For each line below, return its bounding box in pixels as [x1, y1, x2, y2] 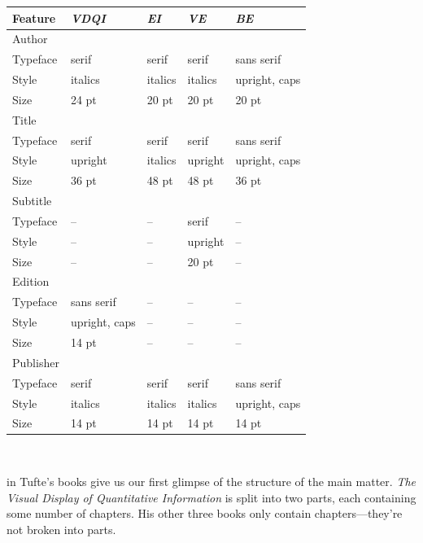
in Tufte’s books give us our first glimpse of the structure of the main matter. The [7, 473, 416, 490]
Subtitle [12, 192, 52, 209]
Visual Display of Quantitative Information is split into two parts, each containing [7, 488, 416, 506]
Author [12, 30, 48, 47]
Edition [12, 273, 50, 290]
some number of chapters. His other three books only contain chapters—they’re [7, 505, 403, 522]
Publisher [12, 353, 59, 370]
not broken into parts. [7, 520, 116, 537]
